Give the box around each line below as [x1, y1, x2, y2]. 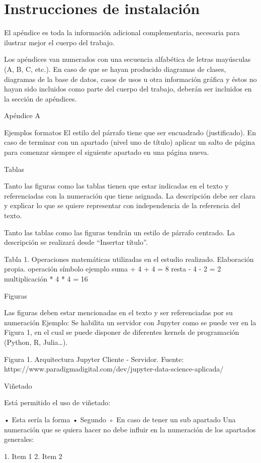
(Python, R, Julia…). [4, 336, 68, 347]
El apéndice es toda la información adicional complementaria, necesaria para [4, 27, 240, 38]
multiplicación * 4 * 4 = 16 [4, 273, 88, 284]
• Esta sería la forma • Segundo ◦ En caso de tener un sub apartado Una [4, 414, 236, 424]
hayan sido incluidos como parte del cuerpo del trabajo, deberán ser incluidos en [4, 83, 252, 94]
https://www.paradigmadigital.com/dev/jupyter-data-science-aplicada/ [4, 363, 224, 374]
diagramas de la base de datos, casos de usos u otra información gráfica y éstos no [4, 73, 257, 84]
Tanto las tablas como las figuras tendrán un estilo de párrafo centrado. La [4, 227, 235, 237]
